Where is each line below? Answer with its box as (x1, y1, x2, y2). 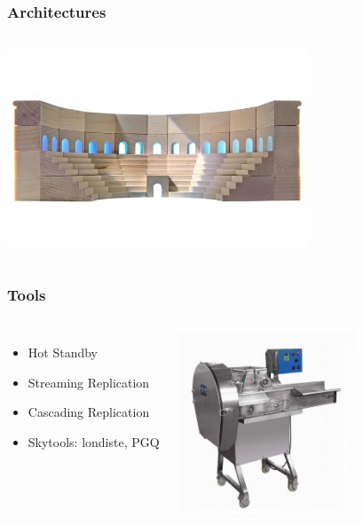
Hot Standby (28, 343, 98, 362)
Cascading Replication (28, 403, 150, 421)
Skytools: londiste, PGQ (28, 432, 160, 451)
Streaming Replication (28, 372, 150, 391)
